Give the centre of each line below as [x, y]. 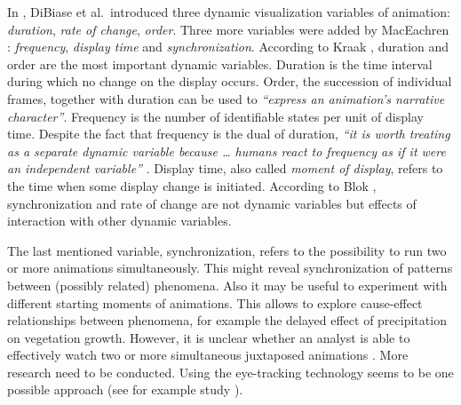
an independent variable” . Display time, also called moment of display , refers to [225, 168]
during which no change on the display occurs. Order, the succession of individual [230, 81]
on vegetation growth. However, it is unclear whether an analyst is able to [209, 337]
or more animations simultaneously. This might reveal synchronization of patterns [230, 268]
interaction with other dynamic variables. [119, 221]
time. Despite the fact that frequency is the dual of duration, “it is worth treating [229, 134]
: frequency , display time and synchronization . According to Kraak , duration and [228, 47]
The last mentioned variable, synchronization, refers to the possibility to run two [227, 250]
